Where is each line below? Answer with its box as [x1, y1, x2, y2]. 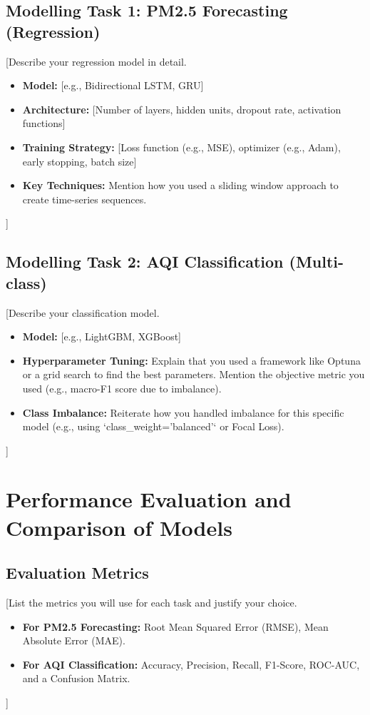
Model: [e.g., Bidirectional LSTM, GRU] [22, 78, 204, 93]
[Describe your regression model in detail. [6, 54, 187, 69]
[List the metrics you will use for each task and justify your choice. [6, 595, 297, 610]
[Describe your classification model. [6, 305, 160, 320]
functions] [22, 116, 66, 131]
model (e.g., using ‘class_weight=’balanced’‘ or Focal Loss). [22, 419, 284, 434]
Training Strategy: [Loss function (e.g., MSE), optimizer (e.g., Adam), [22, 139, 341, 154]
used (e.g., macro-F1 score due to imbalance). [22, 380, 222, 395]
